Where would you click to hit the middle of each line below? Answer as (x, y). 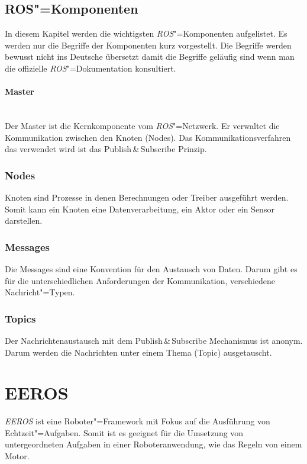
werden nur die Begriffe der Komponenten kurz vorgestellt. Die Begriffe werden (148, 45)
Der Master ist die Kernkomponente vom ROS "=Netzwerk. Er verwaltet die (142, 125)
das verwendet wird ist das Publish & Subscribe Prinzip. (106, 149)
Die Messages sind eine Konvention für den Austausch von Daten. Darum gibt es (151, 268)
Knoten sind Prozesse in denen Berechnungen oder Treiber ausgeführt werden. (147, 197)
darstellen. (24, 220)
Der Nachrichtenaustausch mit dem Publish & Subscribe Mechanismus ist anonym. (154, 340)
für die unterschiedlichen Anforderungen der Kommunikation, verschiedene (140, 280)
